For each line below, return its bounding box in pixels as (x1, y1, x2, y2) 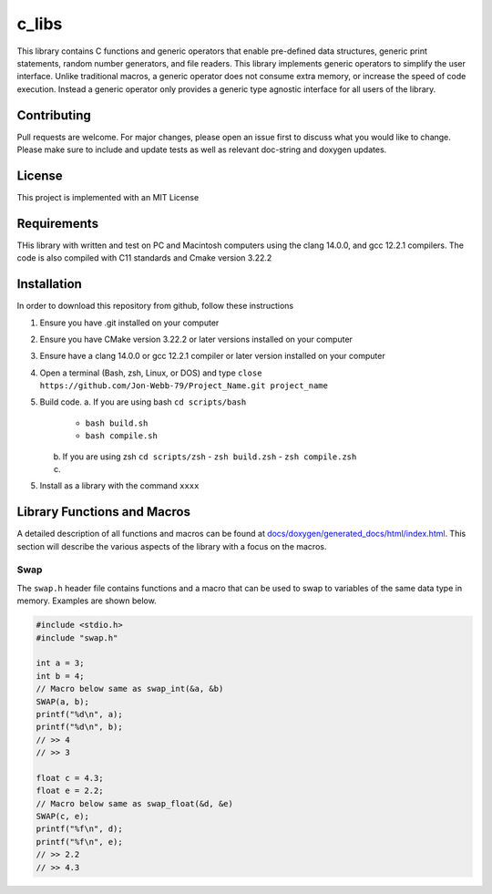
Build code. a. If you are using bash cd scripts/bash (39, 396, 247, 407)
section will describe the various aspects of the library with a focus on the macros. (16, 540, 327, 551)
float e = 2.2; (36, 786, 104, 796)
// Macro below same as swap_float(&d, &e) (36, 798, 234, 808)
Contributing (16, 108, 91, 123)
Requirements (16, 215, 99, 231)
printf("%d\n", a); (36, 709, 123, 719)
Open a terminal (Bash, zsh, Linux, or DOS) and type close (39, 367, 262, 378)
